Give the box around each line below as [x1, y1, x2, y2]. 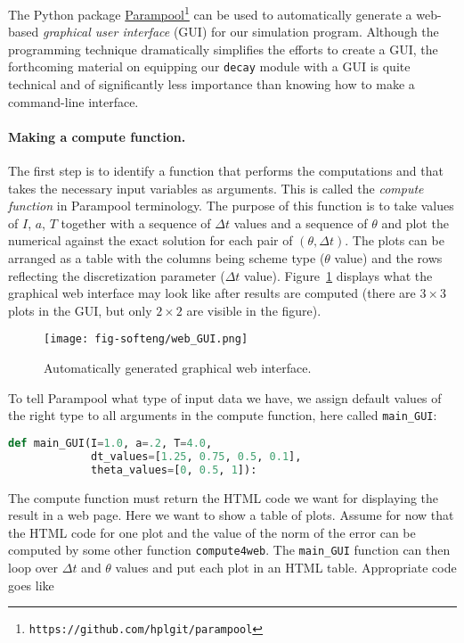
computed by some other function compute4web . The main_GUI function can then [8, 540, 451, 559]
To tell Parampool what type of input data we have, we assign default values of [8, 388, 442, 407]
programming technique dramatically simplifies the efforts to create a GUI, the [8, 39, 438, 58]
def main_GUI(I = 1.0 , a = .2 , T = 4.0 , [8, 436, 213, 449]
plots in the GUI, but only [8, 301, 152, 319]
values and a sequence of [233, 213, 368, 232]
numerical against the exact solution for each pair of [8, 231, 293, 250]
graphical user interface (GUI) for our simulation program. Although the [42, 22, 439, 41]
